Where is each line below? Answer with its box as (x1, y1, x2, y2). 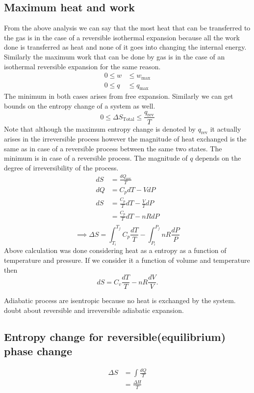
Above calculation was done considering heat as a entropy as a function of (4, 245, 227, 255)
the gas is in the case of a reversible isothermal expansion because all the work (4, 32, 240, 42)
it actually (210, 123, 241, 134)
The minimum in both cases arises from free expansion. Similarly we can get (4, 91, 233, 101)
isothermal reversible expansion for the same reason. (4, 61, 161, 71)
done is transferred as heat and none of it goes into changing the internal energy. (4, 42, 247, 52)
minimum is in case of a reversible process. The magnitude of (4, 153, 188, 163)
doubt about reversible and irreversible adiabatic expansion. (4, 305, 184, 315)
